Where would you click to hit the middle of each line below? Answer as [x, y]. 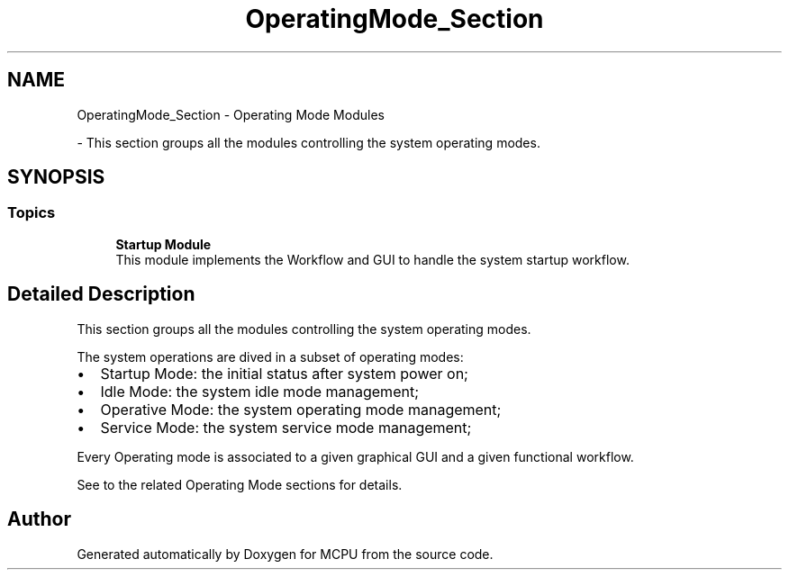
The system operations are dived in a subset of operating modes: [270, 356]
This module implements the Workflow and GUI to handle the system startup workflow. [372, 259]
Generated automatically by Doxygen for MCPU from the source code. [285, 554]
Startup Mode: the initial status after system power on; [284, 373]
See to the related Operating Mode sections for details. [240, 484]
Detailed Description [101, 294]
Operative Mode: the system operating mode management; [301, 409]
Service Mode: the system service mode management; [286, 427]
